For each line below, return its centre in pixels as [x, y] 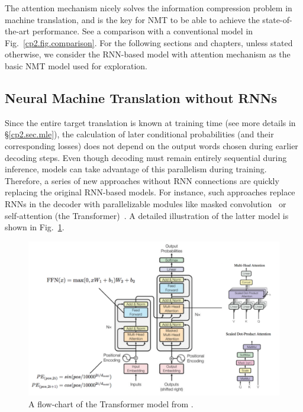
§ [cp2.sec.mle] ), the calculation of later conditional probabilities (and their [139, 134]
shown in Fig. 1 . [35, 227]
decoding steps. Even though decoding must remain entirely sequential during [146, 157]
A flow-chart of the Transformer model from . [111, 403]
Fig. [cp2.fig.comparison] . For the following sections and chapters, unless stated [149, 42]
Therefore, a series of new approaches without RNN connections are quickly [142, 180]
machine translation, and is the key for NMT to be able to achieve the [132, 19]
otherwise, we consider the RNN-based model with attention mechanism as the [148, 54]
